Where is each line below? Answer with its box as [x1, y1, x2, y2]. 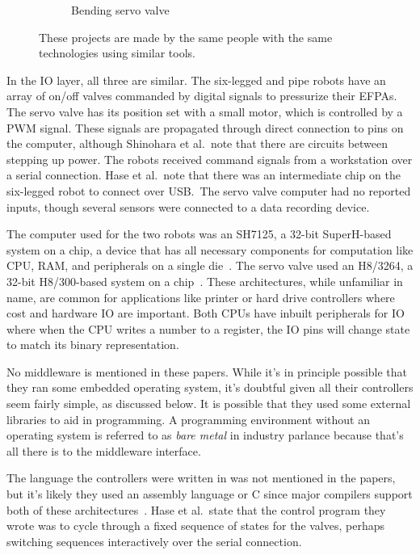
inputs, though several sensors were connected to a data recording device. [6, 198, 370, 215]
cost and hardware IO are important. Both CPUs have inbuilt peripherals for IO [6, 305, 405, 322]
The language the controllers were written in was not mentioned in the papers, [6, 469, 396, 486]
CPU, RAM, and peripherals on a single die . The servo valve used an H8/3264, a [6, 257, 414, 274]
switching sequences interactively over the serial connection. [6, 532, 302, 549]
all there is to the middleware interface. [6, 442, 201, 459]
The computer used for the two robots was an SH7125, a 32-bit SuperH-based [6, 225, 392, 242]
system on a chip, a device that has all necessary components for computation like [6, 241, 414, 258]
